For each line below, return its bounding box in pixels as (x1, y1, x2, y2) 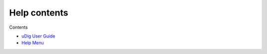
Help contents (9, 7, 69, 18)
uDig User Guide (21, 33, 55, 39)
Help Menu (21, 40, 44, 46)
